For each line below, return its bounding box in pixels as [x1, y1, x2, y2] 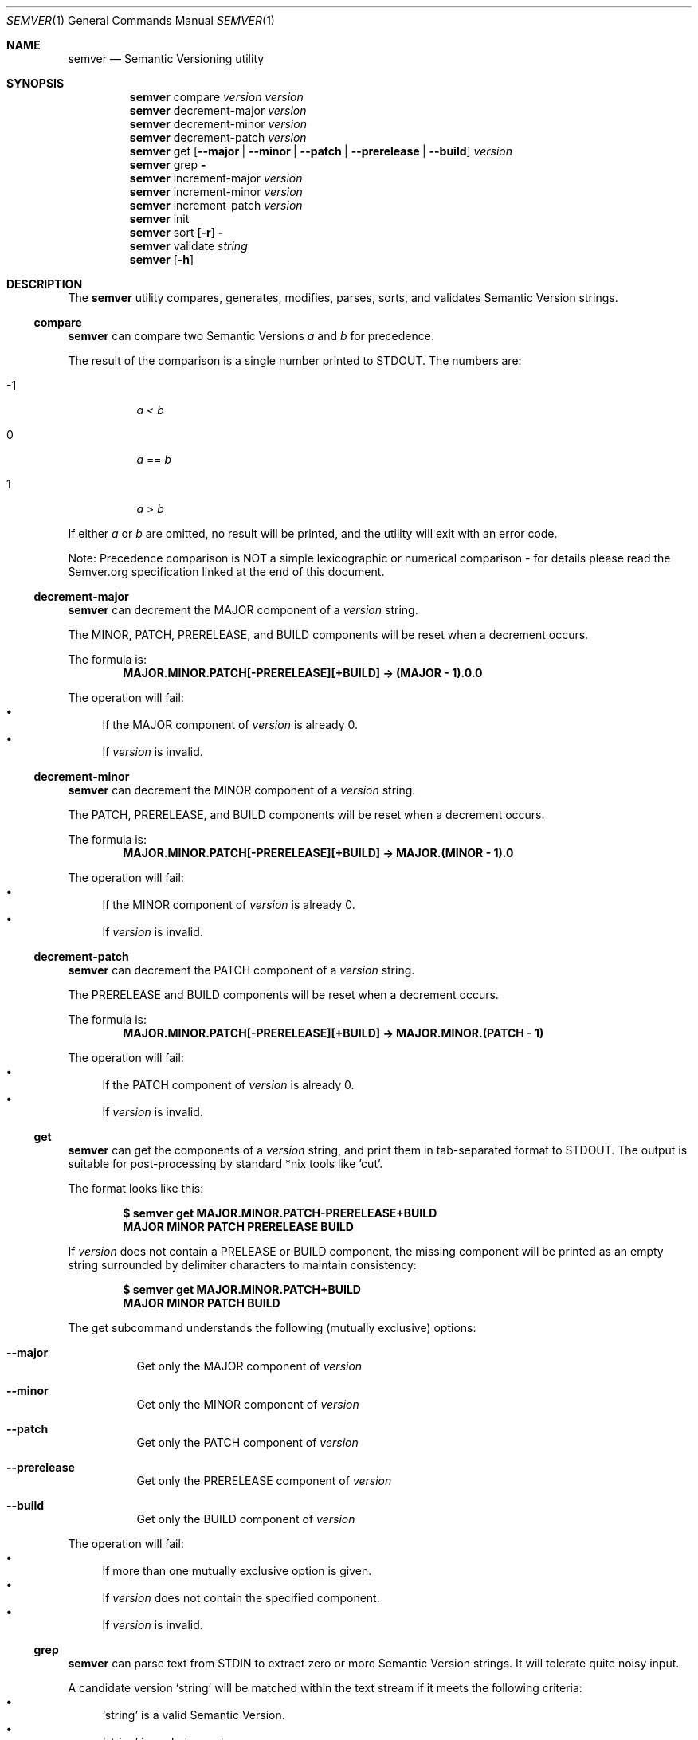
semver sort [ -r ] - [129, 225, 224, 239]
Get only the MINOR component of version [136, 1397, 359, 1411]
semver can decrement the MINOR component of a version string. [68, 783, 416, 797]
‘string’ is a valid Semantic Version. [102, 1708, 285, 1722]
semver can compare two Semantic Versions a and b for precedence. [68, 329, 434, 343]
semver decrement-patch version [129, 131, 307, 144]
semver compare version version [129, 90, 304, 104]
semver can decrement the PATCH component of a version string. [68, 963, 415, 977]
